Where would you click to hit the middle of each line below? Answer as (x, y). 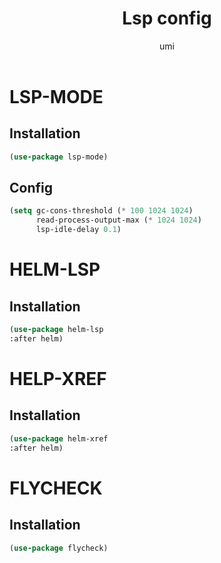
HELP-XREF (58, 379)
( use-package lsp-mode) (59, 157)
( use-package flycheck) (59, 548)
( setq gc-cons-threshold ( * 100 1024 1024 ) (101, 211)
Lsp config (167, 18)
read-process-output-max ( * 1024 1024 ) (118, 220)
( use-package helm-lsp (56, 330)
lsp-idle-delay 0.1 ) (78, 230)
